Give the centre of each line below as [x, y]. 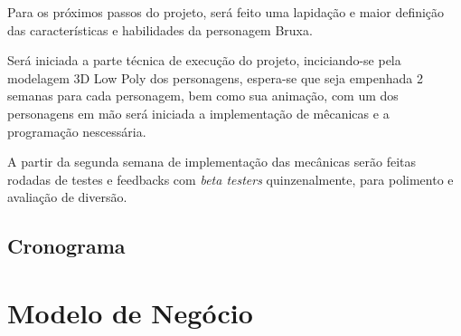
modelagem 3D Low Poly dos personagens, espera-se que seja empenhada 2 [215, 77]
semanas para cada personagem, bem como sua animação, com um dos [203, 96]
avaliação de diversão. [67, 197]
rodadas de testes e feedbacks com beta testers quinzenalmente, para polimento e [230, 179]
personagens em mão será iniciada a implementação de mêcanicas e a [198, 113]
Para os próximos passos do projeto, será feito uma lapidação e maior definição [226, 12]
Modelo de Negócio [130, 312]
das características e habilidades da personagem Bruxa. [160, 29]
